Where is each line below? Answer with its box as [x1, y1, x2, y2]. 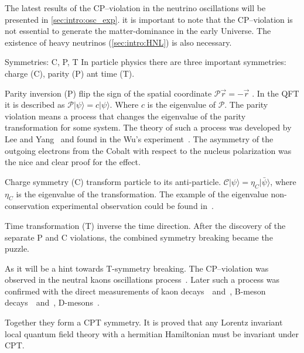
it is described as [5, 98, 65, 111]
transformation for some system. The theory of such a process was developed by [5, 121, 292, 133]
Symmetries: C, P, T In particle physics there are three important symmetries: [5, 56, 286, 68]
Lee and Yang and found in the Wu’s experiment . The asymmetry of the [5, 132, 274, 145]
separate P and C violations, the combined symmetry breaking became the [5, 231, 273, 243]
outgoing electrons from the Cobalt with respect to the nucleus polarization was [5, 144, 292, 156]
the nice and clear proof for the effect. [5, 156, 141, 168]
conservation [5, 200, 49, 212]
